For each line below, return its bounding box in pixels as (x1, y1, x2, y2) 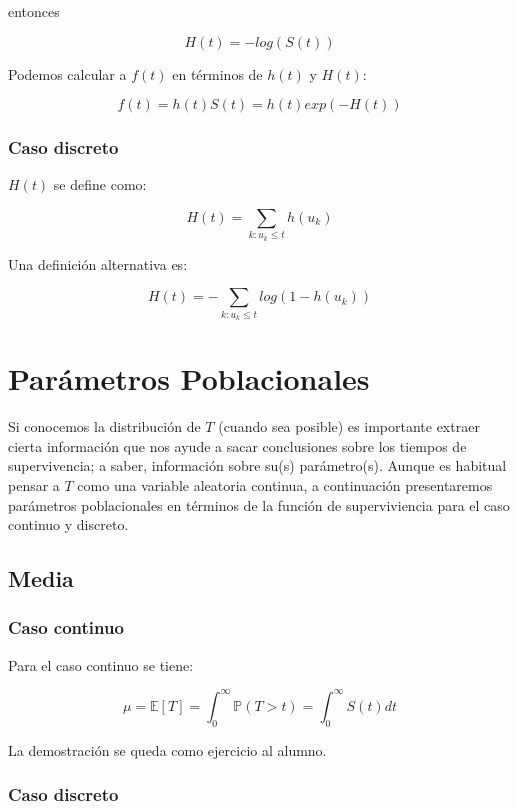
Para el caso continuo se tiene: (8, 654, 194, 675)
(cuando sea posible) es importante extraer (218, 416, 480, 437)
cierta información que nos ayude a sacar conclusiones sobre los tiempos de (8, 435, 467, 456)
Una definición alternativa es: (8, 253, 188, 274)
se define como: (53, 174, 147, 195)
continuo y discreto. (8, 514, 129, 535)
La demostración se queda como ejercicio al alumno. (8, 739, 327, 760)
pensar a (8, 474, 60, 495)
